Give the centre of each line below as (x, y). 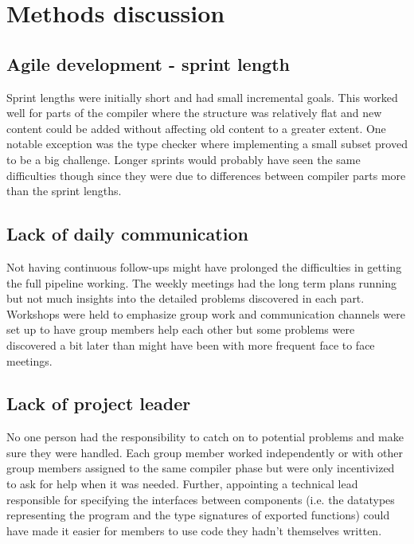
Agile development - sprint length (148, 63)
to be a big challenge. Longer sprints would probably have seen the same (184, 159)
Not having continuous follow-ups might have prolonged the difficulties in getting (204, 266)
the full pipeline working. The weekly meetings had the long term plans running (201, 282)
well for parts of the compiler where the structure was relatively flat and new (194, 113)
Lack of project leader (99, 403)
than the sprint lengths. (64, 191)
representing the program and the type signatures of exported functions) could (198, 515)
